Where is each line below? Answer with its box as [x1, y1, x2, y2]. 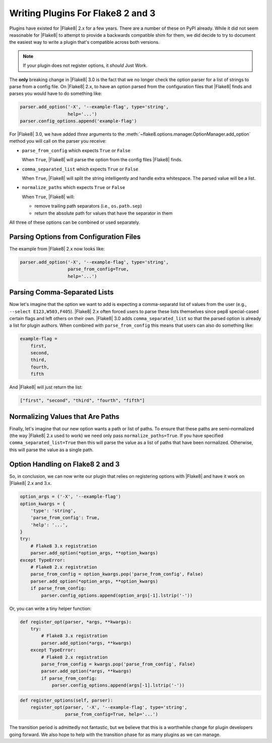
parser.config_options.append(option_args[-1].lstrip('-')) [41, 592, 193, 598]
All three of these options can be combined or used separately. [9, 219, 141, 225]
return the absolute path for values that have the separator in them [34, 210, 173, 216]
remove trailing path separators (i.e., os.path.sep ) [34, 203, 142, 209]
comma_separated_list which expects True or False [22, 166, 139, 172]
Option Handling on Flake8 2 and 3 [9, 460, 120, 468]
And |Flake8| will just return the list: [9, 384, 83, 390]
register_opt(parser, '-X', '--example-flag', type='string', [30, 705, 187, 710]
